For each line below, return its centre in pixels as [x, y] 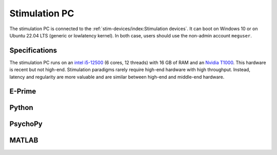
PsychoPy [26, 124]
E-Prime [23, 91]
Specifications [33, 50]
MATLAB [24, 140]
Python [21, 108]
